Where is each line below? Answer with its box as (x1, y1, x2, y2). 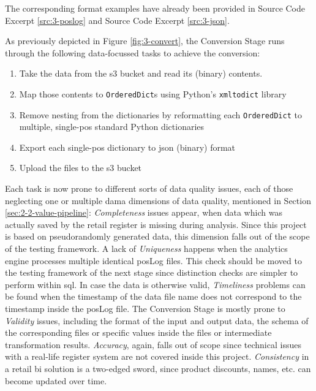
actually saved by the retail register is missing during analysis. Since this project (5, 218, 307, 230)
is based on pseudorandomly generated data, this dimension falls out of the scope (5, 230, 310, 243)
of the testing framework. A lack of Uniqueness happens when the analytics (5, 242, 288, 255)
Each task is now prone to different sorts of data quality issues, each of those (5, 182, 293, 195)
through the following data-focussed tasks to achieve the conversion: (5, 46, 260, 59)
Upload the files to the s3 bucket (19, 161, 142, 174)
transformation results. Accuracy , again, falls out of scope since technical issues (5, 338, 301, 351)
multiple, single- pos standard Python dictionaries (19, 120, 205, 133)
